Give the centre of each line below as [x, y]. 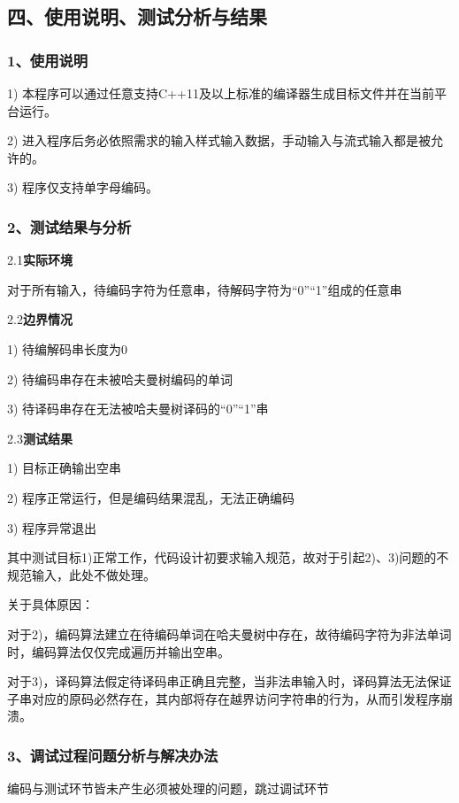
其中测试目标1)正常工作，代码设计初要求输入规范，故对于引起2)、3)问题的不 [228, 557]
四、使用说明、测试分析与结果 [137, 16]
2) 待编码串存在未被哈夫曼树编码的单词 [120, 378]
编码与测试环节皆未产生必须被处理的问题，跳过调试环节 [168, 788]
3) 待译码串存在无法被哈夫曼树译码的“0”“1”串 [138, 409]
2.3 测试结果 [40, 438]
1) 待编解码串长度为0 [68, 348]
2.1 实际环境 [40, 260]
